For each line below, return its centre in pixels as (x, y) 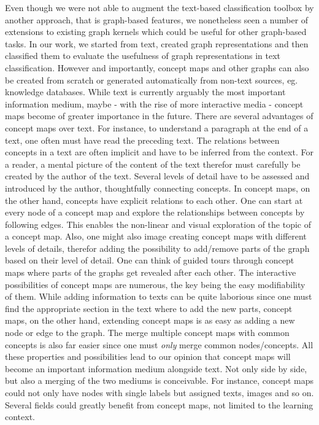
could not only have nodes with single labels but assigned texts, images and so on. (159, 392)
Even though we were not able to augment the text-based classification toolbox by (159, 7)
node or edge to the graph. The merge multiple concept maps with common (147, 333)
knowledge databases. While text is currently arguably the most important (145, 92)
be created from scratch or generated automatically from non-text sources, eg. (152, 80)
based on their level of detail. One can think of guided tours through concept (150, 260)
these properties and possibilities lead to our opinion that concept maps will (148, 357)
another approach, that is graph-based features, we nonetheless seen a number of (157, 19)
